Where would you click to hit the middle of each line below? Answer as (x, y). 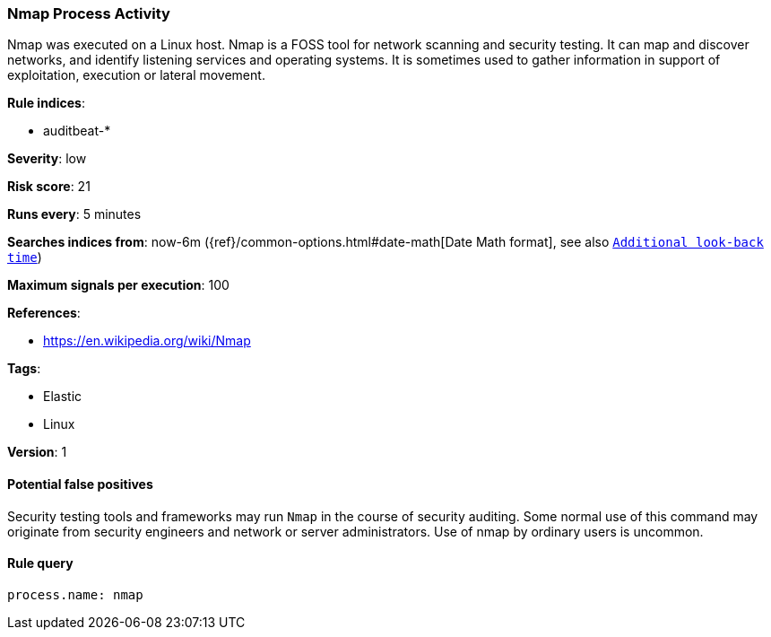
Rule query (40, 563)
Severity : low (47, 159)
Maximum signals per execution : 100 (118, 285)
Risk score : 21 (49, 187)
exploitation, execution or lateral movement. (136, 75)
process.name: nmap (75, 594)
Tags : (24, 369)
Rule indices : (46, 103)
